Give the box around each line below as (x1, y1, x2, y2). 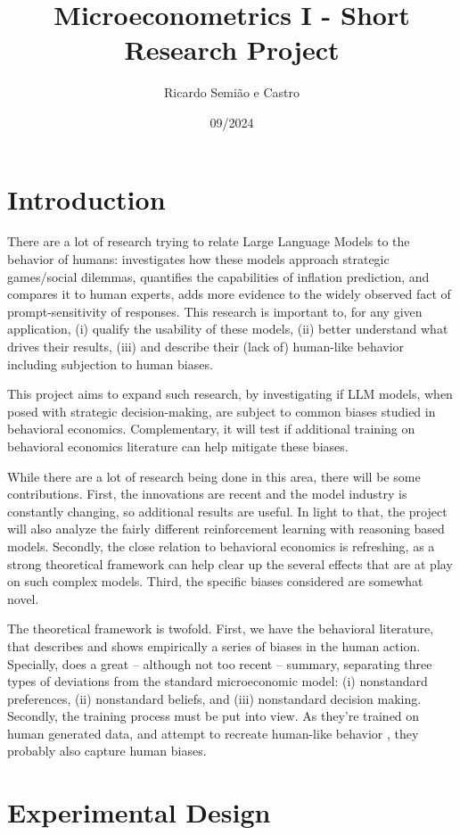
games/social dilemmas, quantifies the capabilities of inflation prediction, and (7, 267, 430, 285)
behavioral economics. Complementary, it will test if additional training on (7, 419, 415, 438)
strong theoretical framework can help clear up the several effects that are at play (7, 554, 453, 573)
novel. (7, 589, 39, 608)
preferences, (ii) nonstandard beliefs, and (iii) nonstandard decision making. (7, 689, 422, 707)
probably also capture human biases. (7, 741, 207, 760)
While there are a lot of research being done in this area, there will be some (7, 467, 421, 485)
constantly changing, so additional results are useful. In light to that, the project (7, 501, 448, 520)
